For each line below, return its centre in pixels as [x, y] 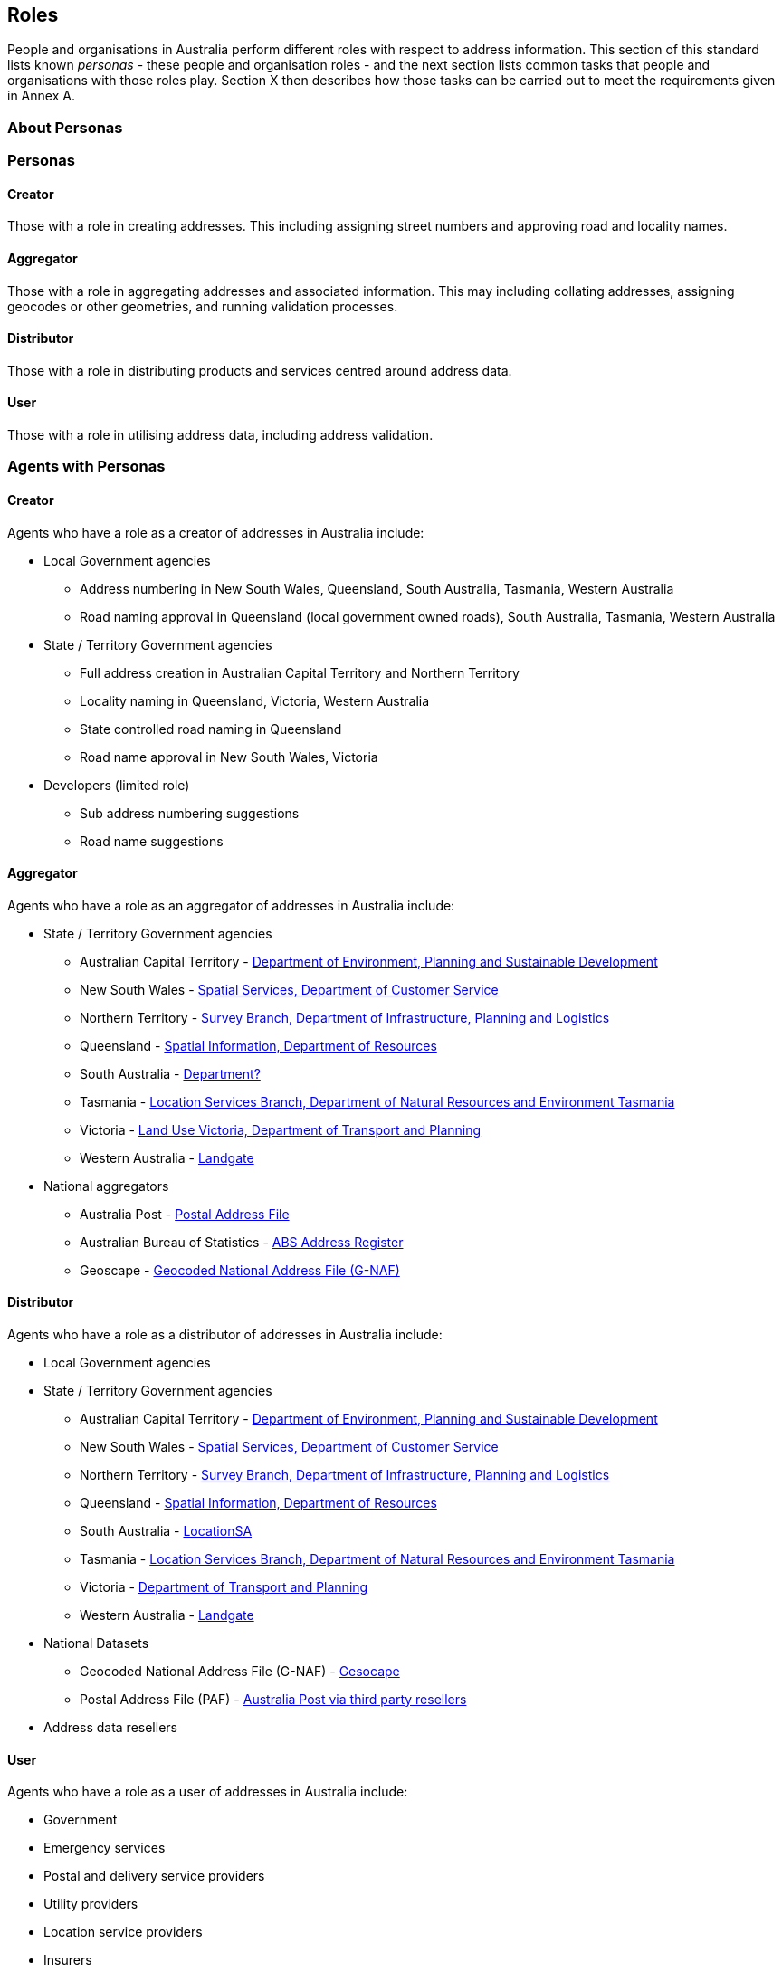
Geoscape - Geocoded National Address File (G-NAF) [240, 1270]
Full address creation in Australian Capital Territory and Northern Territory [300, 672]
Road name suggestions [152, 841]
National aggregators [106, 1186]
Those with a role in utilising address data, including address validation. [220, 435]
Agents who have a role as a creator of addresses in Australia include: [216, 532]
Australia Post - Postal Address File [185, 1214]
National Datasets [96, 1643]
